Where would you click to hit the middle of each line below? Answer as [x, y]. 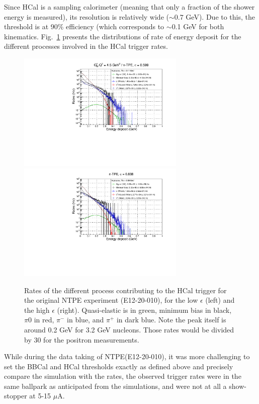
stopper [16, 396]
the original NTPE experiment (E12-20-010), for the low [111, 300]
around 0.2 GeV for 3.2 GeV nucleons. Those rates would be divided [129, 329]
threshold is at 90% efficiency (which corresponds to [84, 26]
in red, [44, 320]
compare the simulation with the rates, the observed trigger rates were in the [123, 376]
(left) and [220, 300]
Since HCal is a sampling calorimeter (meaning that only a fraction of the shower [129, 7]
